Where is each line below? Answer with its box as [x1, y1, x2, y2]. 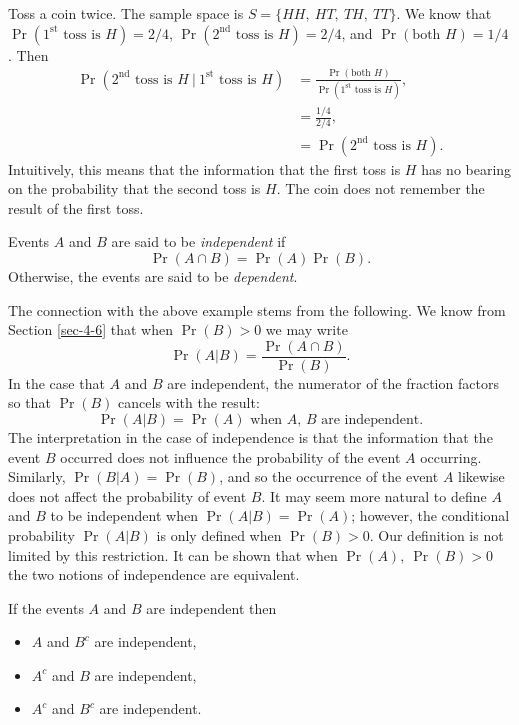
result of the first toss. [8, 197, 144, 218]
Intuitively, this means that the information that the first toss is [8, 158, 401, 179]
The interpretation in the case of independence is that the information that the [8, 426, 493, 447]
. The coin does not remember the [276, 178, 485, 199]
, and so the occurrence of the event [219, 466, 439, 487]
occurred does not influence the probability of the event [60, 446, 401, 467]
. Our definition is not [369, 524, 504, 545]
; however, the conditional [351, 505, 510, 526]
